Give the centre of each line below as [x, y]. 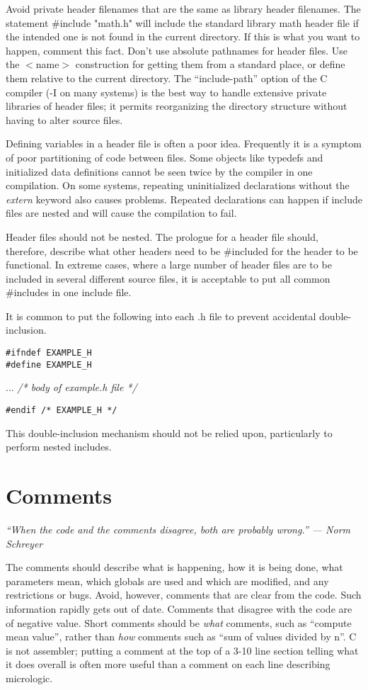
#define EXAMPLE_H [49, 364]
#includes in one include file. [69, 292]
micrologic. [29, 678]
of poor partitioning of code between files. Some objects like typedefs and [165, 157]
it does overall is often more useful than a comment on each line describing [168, 664]
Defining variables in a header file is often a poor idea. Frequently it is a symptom [184, 143]
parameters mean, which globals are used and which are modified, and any [167, 581]
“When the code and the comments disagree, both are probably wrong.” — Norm [178, 529]
